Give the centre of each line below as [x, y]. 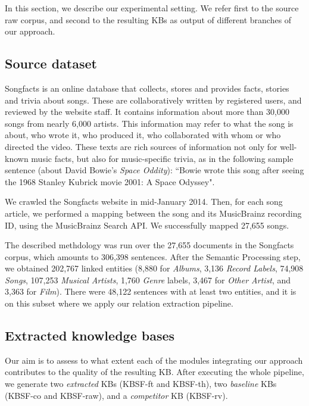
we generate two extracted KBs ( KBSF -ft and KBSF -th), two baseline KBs [141, 384]
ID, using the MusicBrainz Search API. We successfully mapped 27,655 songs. [147, 225]
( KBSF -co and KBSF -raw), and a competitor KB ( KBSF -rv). [116, 395]
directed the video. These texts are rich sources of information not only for [141, 146]
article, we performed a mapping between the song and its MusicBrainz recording [153, 213]
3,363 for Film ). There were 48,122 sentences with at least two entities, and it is [151, 291]
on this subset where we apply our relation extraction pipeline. [119, 303]
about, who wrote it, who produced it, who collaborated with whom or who [143, 135]
